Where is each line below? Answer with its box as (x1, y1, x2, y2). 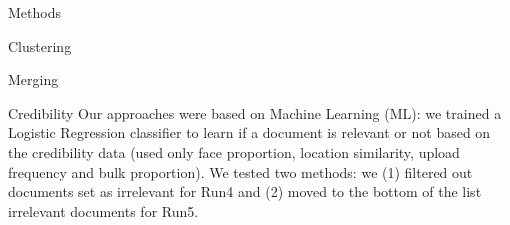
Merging (8, 69, 59, 90)
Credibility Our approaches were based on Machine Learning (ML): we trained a (8, 102, 502, 123)
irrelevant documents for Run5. (8, 200, 199, 221)
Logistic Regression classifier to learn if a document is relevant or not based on (8, 122, 491, 143)
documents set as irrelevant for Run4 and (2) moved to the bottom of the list (8, 181, 482, 202)
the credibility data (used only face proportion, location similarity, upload (8, 141, 460, 162)
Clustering (8, 35, 72, 56)
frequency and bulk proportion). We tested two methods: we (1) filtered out (8, 161, 473, 182)
